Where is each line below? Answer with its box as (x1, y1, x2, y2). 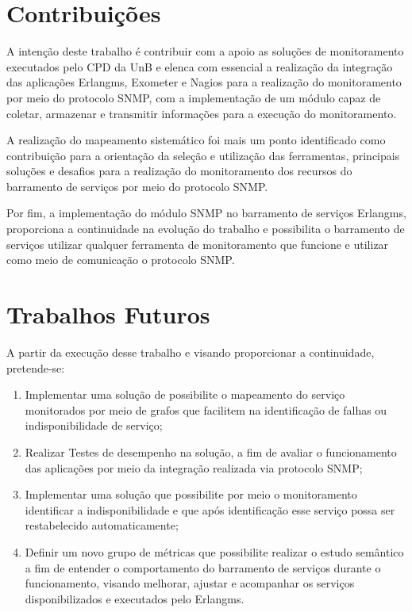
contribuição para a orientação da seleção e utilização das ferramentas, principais (6, 147, 400, 163)
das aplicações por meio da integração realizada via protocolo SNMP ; (25, 459, 363, 476)
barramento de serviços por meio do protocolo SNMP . (6, 178, 268, 194)
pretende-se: (6, 359, 65, 376)
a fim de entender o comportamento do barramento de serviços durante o (25, 559, 381, 576)
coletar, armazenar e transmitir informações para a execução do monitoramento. (6, 105, 397, 121)
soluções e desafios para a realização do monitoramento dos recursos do (6, 163, 352, 179)
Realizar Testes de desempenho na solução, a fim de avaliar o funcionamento (25, 443, 397, 460)
